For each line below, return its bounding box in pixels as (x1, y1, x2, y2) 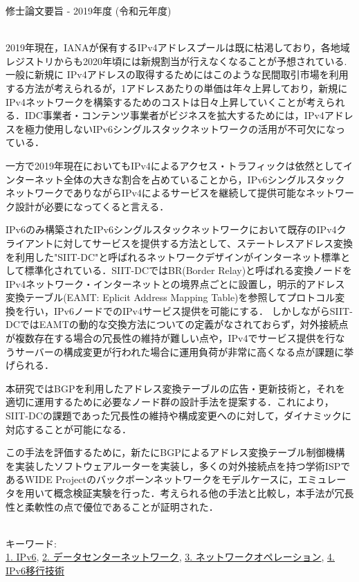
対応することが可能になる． (6, 421, 131, 436)
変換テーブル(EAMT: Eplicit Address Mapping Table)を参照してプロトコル (6, 290, 335, 304)
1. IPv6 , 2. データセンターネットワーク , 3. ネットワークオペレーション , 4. (6, 549, 335, 564)
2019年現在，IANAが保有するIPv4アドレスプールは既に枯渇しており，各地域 (6, 40, 350, 55)
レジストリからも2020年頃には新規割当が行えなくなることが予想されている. (6, 53, 347, 68)
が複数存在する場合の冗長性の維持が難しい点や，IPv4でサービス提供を (6, 331, 326, 345)
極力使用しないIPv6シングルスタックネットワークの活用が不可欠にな (24, 121, 335, 136)
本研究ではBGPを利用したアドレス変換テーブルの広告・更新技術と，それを (6, 381, 346, 395)
